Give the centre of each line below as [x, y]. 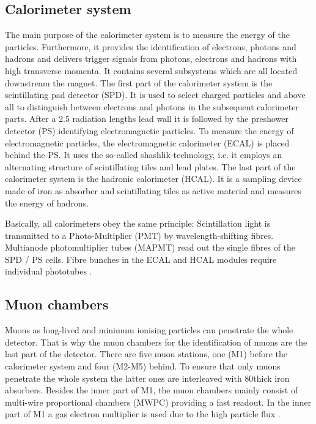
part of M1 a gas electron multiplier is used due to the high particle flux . [143, 414]
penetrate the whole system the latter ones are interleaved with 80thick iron [147, 378]
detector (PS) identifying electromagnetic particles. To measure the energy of [149, 130]
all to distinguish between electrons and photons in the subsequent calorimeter [152, 106]
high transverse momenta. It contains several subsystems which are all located [151, 70]
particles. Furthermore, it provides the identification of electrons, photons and [151, 46]
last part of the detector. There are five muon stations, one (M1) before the [146, 354]
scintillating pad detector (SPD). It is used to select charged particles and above [155, 95]
